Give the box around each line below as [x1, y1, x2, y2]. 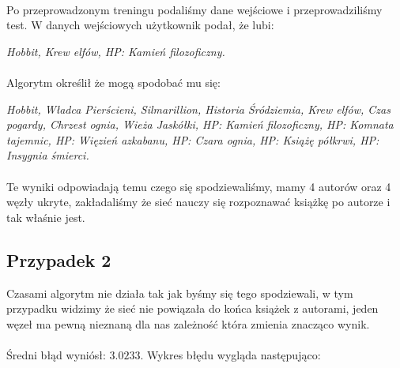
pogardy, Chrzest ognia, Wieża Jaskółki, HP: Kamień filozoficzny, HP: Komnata [6, 116, 394, 133]
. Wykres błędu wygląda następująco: [140, 346, 321, 362]
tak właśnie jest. [6, 208, 85, 225]
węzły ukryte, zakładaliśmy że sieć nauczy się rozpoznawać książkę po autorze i [6, 193, 391, 210]
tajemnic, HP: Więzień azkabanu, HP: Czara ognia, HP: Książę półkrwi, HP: [6, 131, 379, 148]
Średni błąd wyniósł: [6, 346, 106, 362]
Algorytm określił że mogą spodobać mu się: [6, 73, 221, 90]
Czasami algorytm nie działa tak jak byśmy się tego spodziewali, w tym [6, 284, 353, 301]
